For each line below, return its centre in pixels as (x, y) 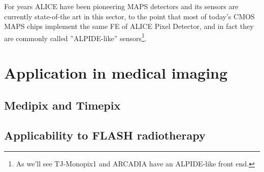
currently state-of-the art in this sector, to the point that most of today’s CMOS (129, 16)
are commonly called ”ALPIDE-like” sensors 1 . (75, 37)
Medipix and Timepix (62, 105)
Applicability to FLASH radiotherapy (105, 135)
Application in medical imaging (116, 73)
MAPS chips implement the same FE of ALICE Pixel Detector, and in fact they (129, 26)
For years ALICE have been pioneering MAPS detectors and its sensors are (121, 6)
